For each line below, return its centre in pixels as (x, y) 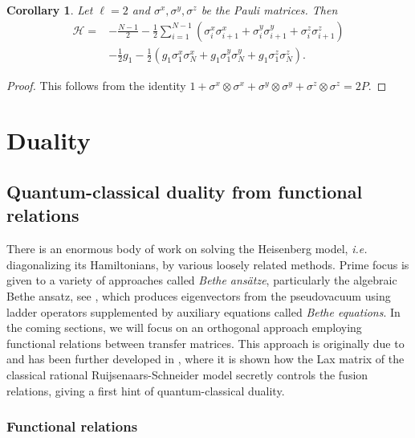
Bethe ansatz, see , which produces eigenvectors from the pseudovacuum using (199, 296)
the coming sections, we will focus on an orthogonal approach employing (184, 327)
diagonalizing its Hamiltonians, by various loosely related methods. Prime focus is (208, 264)
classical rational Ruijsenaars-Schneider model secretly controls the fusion (187, 374)
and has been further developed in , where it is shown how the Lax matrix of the (205, 359)
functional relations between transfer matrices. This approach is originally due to (205, 343)
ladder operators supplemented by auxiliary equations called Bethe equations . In (203, 311)
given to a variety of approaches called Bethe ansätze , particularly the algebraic (202, 280)
